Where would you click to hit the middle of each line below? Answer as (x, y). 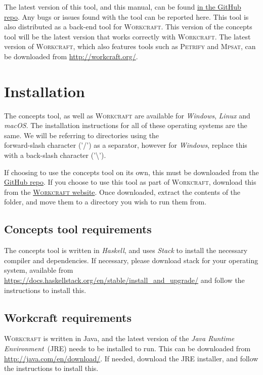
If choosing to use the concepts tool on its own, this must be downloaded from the (131, 172)
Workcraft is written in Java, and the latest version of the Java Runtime (119, 338)
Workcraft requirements (68, 317)
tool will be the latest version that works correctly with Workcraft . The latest (127, 36)
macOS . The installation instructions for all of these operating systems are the (126, 125)
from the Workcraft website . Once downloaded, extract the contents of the (122, 192)
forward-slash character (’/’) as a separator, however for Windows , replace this (126, 145)
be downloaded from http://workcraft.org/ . (71, 56)
